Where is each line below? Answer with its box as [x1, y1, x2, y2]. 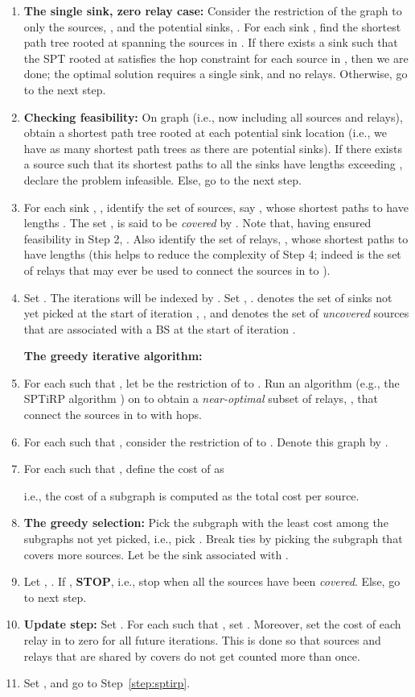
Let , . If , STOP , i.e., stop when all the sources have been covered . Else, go [23, 573, 401, 590]
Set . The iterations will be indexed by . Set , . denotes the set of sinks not [23, 288, 392, 305]
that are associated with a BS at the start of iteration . [23, 320, 296, 337]
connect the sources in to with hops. [23, 406, 202, 423]
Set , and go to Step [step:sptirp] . [23, 674, 191, 691]
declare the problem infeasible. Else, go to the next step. [23, 171, 302, 188]
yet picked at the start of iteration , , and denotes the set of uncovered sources [23, 305, 409, 322]
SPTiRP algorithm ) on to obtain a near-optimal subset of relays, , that [23, 390, 378, 407]
